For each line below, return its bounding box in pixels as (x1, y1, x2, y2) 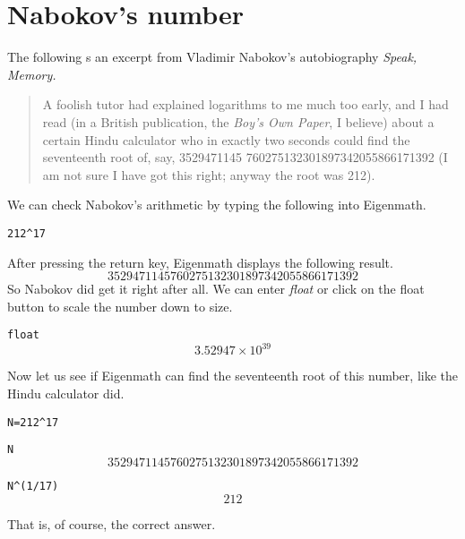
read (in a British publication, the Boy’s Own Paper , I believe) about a (42, 112, 435, 131)
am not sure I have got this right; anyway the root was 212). (42, 165, 375, 184)
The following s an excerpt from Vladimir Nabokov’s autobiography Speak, (7, 47, 418, 66)
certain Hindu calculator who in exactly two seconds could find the (42, 130, 410, 149)
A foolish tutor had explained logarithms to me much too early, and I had (42, 95, 449, 114)
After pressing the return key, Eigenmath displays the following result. (7, 252, 393, 271)
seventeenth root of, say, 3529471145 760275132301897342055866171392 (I (42, 148, 448, 167)
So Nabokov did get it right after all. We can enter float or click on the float (7, 279, 425, 298)
